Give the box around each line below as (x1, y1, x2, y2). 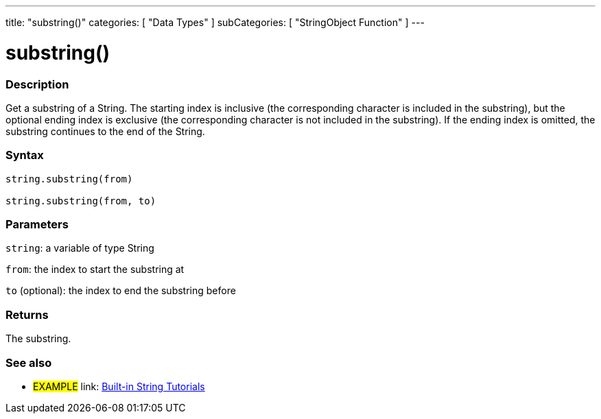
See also (5, 355, 52, 370)
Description (5, 77, 69, 91)
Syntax (5, 148, 44, 163)
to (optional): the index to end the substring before (5, 285, 236, 297)
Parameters (5, 217, 69, 231)
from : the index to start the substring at (5, 263, 185, 276)
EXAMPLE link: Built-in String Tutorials (33, 380, 205, 392)
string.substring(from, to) (5, 195, 156, 206)
